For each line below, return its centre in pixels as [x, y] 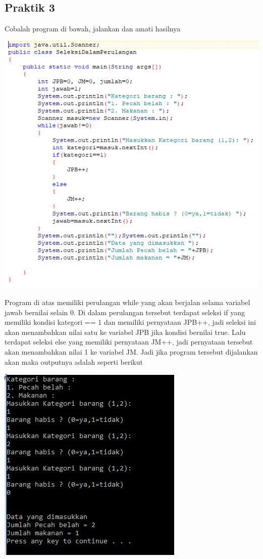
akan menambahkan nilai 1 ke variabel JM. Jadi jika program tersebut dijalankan [131, 351]
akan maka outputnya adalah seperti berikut [74, 361]
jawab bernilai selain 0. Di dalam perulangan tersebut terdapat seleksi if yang [125, 312]
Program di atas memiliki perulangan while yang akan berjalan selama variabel [127, 302]
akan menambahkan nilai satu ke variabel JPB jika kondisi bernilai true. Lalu [125, 332]
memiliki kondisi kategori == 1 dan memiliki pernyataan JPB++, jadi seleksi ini [130, 322]
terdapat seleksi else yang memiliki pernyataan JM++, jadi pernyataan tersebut [129, 342]
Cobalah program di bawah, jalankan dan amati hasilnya [93, 29]
